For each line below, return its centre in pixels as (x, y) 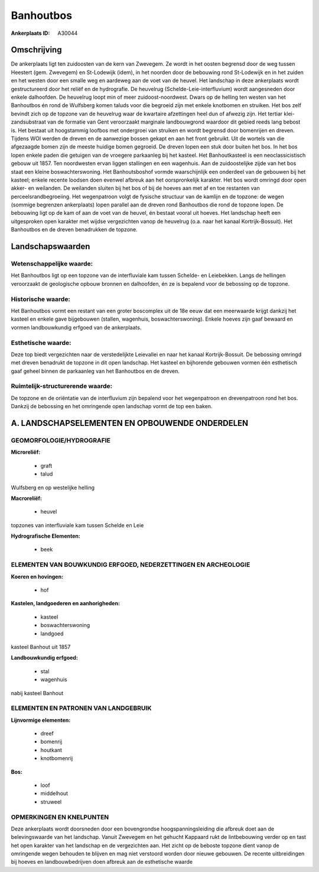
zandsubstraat (29, 122)
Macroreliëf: (27, 498)
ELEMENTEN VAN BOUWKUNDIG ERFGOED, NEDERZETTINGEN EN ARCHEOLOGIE (131, 565)
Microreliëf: (26, 452)
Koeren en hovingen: (37, 576)
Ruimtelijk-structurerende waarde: (61, 386)
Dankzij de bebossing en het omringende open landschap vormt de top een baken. (112, 406)
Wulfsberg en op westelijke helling (53, 487)
